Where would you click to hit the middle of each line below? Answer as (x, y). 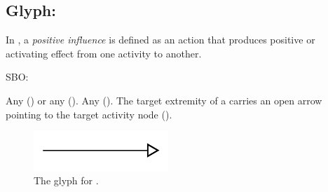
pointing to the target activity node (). (89, 114)
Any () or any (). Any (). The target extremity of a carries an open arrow (164, 100)
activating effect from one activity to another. (104, 53)
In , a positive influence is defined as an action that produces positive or (160, 40)
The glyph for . (66, 180)
